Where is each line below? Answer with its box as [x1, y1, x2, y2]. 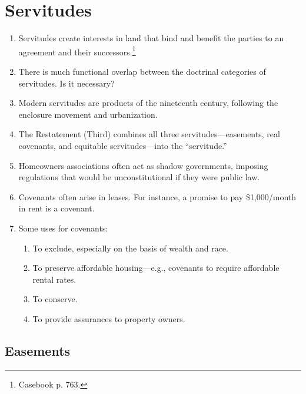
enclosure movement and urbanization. [18, 108, 158, 120]
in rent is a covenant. [18, 202, 95, 214]
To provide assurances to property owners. [32, 312, 185, 325]
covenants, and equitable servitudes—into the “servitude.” [18, 139, 227, 151]
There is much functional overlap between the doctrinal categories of [18, 65, 266, 77]
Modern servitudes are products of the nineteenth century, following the [18, 97, 278, 109]
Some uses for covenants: [18, 221, 108, 234]
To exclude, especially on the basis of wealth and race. [32, 241, 228, 254]
